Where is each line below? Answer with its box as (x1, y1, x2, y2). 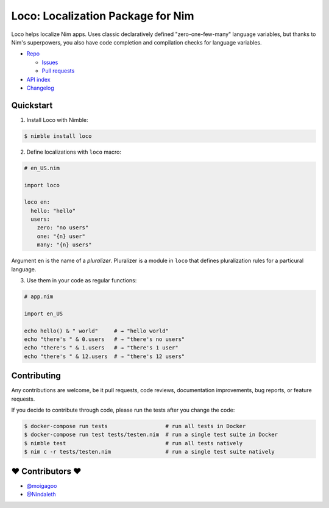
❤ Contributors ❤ (11, 466, 82, 476)
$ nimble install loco (24, 132, 92, 140)
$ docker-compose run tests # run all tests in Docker (24, 423, 246, 430)
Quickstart (11, 100, 53, 110)
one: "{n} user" (37, 232, 85, 240)
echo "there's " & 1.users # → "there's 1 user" (24, 345, 179, 351)
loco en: (24, 199, 51, 206)
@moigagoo (26, 482, 57, 489)
